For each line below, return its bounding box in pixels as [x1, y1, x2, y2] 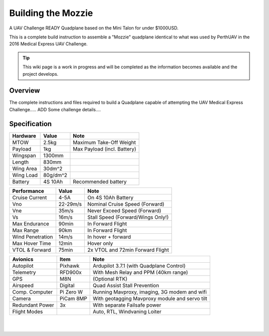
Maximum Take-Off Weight [73, 139, 136, 146]
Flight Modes [12, 308, 43, 315]
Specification [9, 120, 52, 128]
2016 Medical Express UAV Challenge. [9, 41, 88, 47]
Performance [12, 187, 44, 194]
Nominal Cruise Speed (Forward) [87, 200, 164, 207]
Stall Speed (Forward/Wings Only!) [87, 213, 169, 220]
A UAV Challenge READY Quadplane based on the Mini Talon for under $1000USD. [9, 25, 179, 31]
